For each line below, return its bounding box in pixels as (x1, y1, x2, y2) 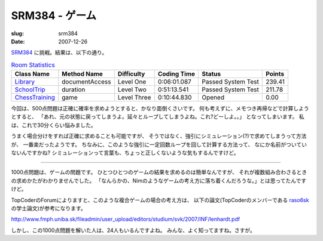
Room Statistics (11, 60, 55, 69)
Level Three (117, 93, 151, 101)
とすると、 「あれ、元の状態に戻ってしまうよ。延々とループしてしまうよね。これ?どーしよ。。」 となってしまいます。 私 (11, 113, 304, 120)
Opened (202, 93, 224, 101)
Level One (117, 78, 147, 86)
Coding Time (157, 70, 196, 78)
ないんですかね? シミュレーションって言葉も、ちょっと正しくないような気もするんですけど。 (11, 149, 239, 156)
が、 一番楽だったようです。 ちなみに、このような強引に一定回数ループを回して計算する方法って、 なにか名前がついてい (11, 141, 307, 148)
